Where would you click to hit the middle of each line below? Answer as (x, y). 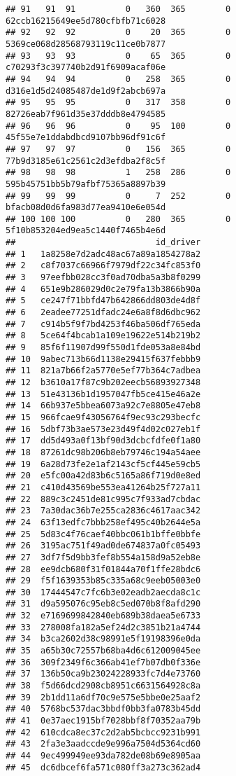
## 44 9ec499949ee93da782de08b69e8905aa (103, 756)
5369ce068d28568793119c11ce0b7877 (86, 44)
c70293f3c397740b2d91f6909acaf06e (86, 68)
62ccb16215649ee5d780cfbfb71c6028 (86, 21)
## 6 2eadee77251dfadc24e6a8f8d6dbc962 (103, 313)
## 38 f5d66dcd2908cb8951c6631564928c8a (103, 686)
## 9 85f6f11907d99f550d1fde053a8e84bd (103, 348)
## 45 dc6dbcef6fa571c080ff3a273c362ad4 (103, 767)
